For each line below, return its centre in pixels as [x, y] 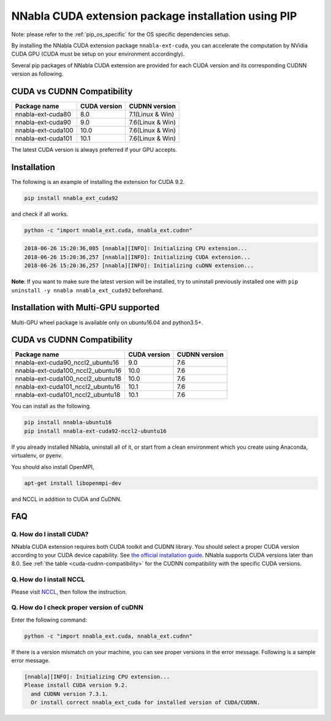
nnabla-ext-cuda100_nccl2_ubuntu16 [68, 371]
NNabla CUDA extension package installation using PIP [154, 16]
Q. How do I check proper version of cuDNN [77, 608]
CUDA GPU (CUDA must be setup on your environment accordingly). [98, 54]
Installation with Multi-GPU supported [85, 307]
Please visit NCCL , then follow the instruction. [69, 592]
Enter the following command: [49, 620]
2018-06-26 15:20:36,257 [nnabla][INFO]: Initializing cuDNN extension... [139, 266]
